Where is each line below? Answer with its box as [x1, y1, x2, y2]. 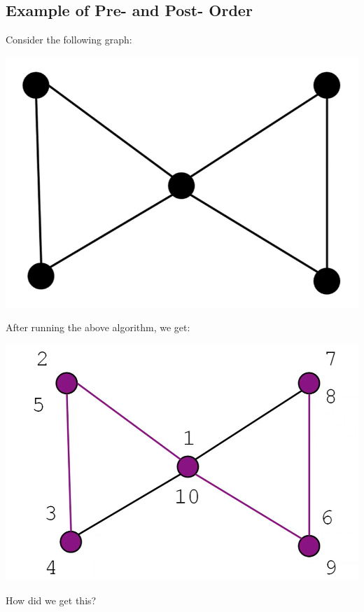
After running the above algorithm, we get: [6, 320, 190, 335]
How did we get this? [6, 592, 97, 607]
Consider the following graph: [6, 32, 132, 47]
